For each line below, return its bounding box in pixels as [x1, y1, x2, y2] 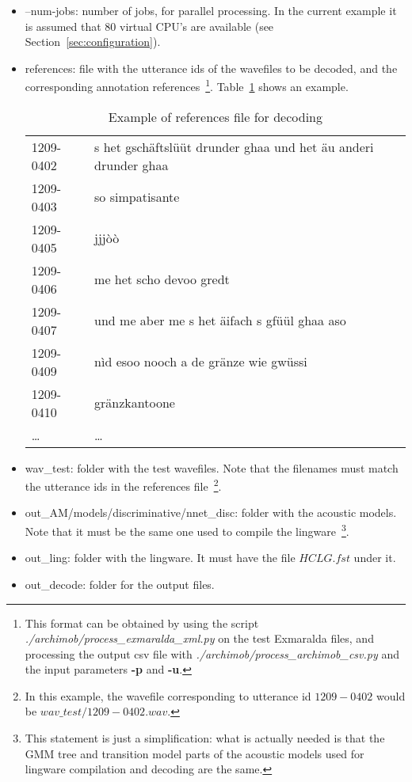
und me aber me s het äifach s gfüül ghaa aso [94, 311, 346, 330]
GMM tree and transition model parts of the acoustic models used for [25, 745, 364, 761]
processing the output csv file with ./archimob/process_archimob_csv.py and [25, 645, 399, 662]
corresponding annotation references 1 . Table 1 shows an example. [25, 76, 349, 95]
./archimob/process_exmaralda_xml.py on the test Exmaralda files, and [25, 630, 374, 647]
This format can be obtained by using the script [25, 614, 259, 631]
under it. [353, 549, 396, 566]
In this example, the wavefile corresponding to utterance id [25, 687, 311, 704]
